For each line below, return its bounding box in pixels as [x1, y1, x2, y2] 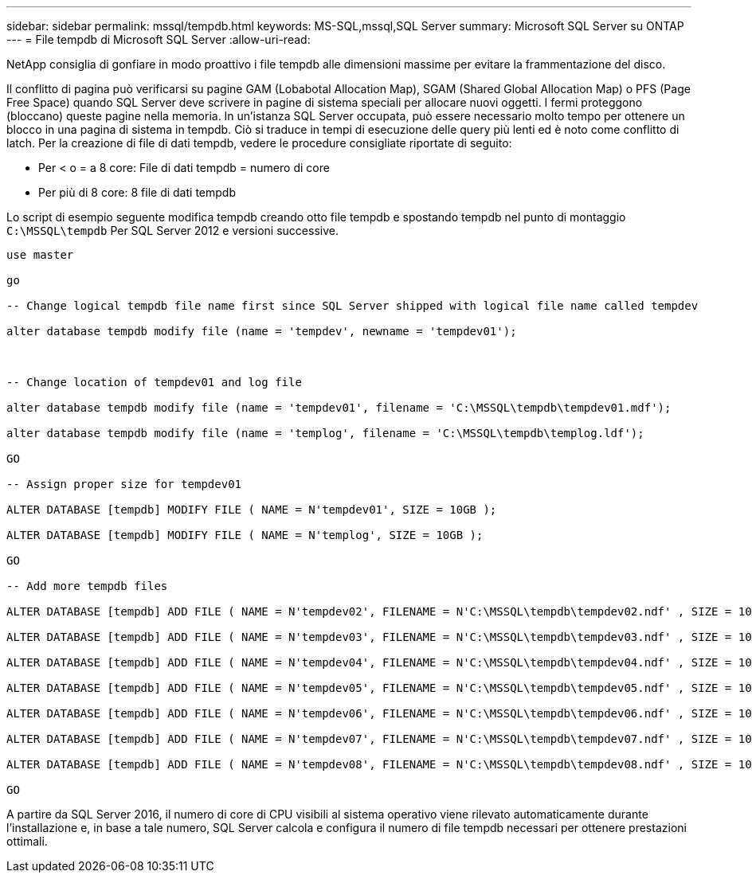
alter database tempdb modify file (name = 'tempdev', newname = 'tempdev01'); [6, 325, 517, 338]
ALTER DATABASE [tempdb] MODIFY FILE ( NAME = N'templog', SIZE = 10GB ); [6, 529, 484, 541]
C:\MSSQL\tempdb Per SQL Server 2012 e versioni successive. [6, 224, 339, 237]
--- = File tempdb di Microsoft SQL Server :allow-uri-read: [6, 33, 311, 46]
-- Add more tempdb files [6, 580, 168, 592]
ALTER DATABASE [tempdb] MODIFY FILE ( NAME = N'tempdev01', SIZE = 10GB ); [6, 503, 497, 516]
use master [6, 248, 74, 261]
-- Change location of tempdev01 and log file [6, 376, 302, 389]
